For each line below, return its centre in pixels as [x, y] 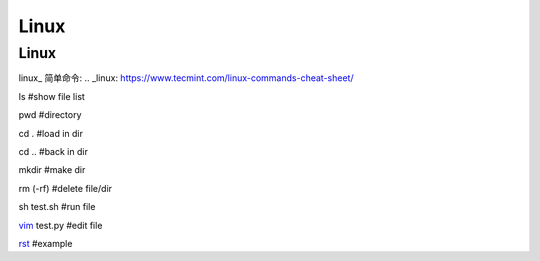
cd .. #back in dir [53, 151]
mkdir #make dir [52, 170]
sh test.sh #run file [57, 207]
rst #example [45, 243]
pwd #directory [50, 115]
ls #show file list [51, 96]
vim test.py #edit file [60, 225]
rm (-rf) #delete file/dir [65, 188]
